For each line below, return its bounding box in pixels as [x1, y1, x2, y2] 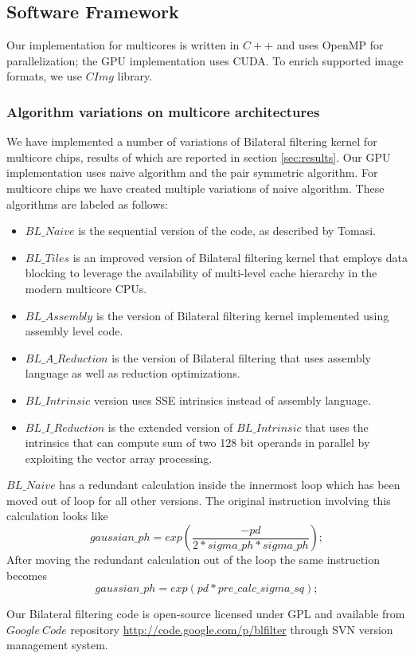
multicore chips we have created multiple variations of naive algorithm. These [6, 179, 385, 196]
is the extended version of [107, 418, 233, 435]
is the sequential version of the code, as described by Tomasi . [78, 222, 377, 239]
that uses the [305, 418, 369, 435]
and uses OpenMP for [276, 37, 384, 53]
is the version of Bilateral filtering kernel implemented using [96, 307, 389, 323]
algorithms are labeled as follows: [6, 195, 168, 212]
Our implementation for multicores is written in [6, 37, 240, 53]
